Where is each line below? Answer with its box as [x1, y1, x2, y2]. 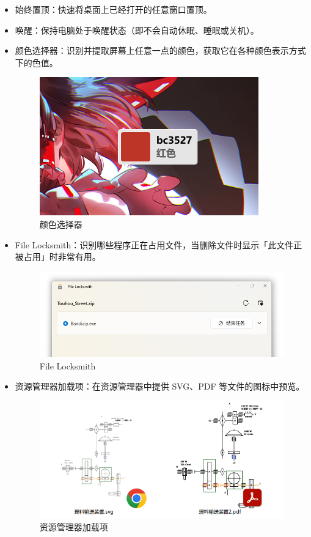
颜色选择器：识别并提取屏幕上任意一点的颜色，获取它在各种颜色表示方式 [15, 44, 306, 57]
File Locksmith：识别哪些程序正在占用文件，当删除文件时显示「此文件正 [15, 238, 302, 251]
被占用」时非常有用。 [15, 250, 101, 263]
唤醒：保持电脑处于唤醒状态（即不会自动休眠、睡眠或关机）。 [15, 23, 259, 36]
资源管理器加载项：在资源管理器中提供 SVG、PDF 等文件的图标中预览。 [15, 380, 305, 393]
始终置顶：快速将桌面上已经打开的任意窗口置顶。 [15, 3, 212, 15]
